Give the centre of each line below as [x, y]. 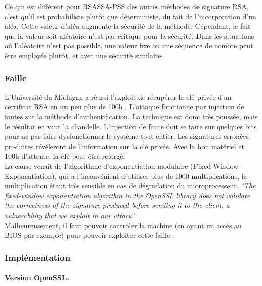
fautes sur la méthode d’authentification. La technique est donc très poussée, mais [131, 116]
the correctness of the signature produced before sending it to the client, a [117, 205]
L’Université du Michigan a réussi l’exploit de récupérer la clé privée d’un [118, 96]
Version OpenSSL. [37, 278]
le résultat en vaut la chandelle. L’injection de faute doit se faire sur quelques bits [131, 126]
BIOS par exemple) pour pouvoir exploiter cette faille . [89, 235]
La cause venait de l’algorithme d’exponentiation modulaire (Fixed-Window [122, 165]
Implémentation [38, 257]
